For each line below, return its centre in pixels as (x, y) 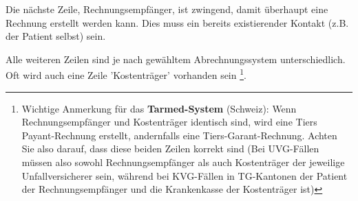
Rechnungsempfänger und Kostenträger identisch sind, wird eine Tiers (169, 122)
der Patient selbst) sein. (56, 36)
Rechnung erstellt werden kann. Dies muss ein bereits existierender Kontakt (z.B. (177, 22)
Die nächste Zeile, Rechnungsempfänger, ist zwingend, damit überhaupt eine (167, 9)
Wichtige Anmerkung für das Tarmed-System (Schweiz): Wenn (159, 108)
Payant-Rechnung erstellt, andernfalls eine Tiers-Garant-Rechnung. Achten (179, 135)
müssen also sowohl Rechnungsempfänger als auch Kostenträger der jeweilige (183, 162)
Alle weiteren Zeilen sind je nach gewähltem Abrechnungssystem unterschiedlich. (176, 59)
